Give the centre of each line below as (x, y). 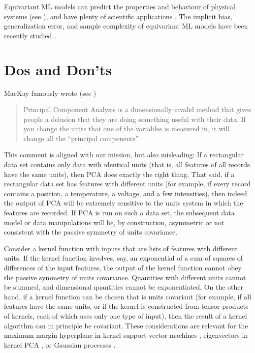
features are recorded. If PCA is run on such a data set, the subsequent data (119, 213)
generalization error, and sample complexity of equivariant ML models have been (126, 26)
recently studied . (30, 35)
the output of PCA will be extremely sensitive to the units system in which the (124, 203)
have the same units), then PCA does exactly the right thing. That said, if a (119, 174)
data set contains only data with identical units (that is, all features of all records (127, 164)
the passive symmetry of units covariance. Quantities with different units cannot (125, 277)
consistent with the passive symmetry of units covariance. (91, 232)
